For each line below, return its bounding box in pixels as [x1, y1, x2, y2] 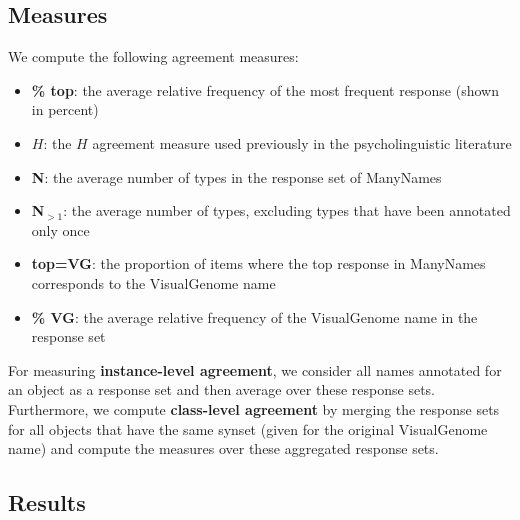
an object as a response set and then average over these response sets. [8, 379, 435, 400]
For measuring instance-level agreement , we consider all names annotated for [8, 359, 502, 380]
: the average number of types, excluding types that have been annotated [63, 200, 511, 221]
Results [8, 487, 86, 518]
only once [31, 219, 90, 240]
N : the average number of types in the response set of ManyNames [31, 166, 442, 187]
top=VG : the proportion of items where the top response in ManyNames [31, 253, 486, 274]
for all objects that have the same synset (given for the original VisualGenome [8, 418, 488, 439]
